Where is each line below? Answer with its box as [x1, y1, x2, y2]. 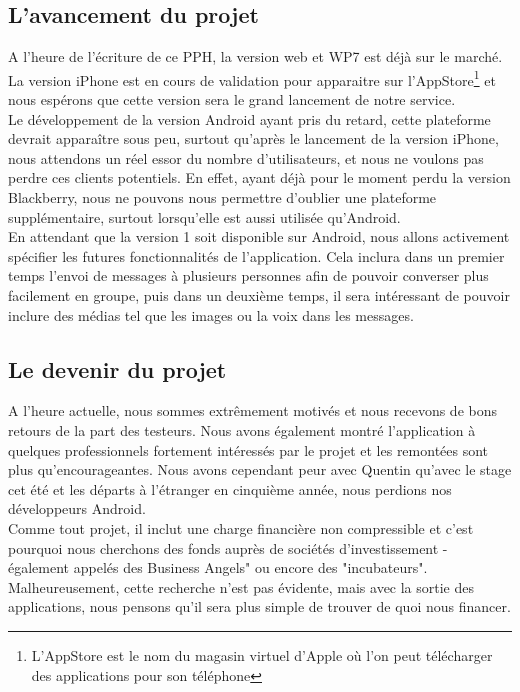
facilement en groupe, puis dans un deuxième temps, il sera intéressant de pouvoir [8, 284, 510, 305]
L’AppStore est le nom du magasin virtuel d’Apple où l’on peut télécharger [31, 644, 493, 665]
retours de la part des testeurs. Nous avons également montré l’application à [8, 419, 476, 440]
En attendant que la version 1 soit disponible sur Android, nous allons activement [8, 226, 510, 247]
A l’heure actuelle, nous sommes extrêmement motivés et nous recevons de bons [8, 400, 498, 421]
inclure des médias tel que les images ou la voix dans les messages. [8, 304, 414, 325]
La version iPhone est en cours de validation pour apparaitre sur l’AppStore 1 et [8, 66, 496, 90]
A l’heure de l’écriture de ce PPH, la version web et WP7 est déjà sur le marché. [8, 46, 503, 67]
